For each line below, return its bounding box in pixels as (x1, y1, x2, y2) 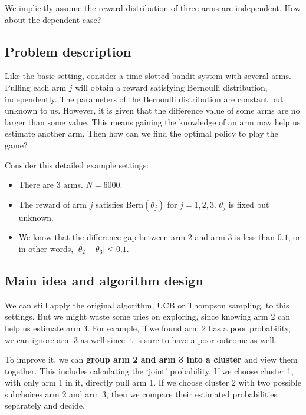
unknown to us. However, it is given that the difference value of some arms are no (5, 104, 300, 117)
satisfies (96, 198, 124, 210)
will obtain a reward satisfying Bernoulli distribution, (75, 81, 268, 93)
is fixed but (228, 198, 269, 210)
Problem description (5, 42, 131, 60)
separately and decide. (5, 399, 85, 411)
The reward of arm (18, 198, 87, 210)
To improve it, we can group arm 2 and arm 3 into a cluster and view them (5, 353, 298, 366)
